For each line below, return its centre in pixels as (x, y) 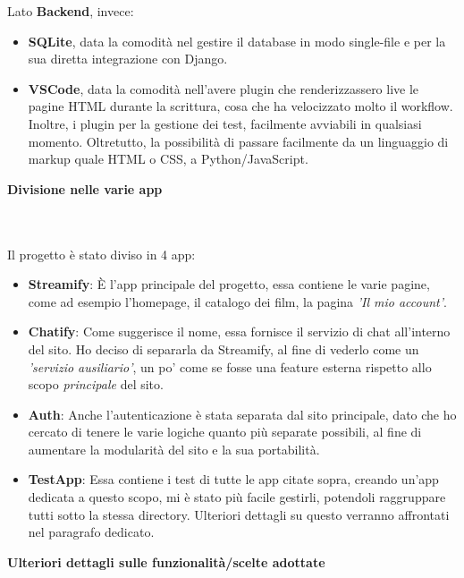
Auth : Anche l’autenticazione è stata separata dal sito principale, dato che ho (242, 414)
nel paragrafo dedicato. (91, 532)
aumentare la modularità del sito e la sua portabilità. (174, 449)
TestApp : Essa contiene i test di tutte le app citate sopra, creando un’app (233, 479)
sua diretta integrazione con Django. (128, 59)
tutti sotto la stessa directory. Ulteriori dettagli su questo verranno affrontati (239, 514)
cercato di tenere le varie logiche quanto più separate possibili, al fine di (225, 432)
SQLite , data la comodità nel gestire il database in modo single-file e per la (237, 41)
